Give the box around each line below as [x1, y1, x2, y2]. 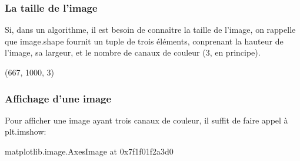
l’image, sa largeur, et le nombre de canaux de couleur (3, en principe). [5, 46, 261, 59]
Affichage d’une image [5, 91, 112, 105]
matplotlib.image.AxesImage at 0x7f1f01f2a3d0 [5, 145, 174, 157]
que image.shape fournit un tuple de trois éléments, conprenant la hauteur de [5, 35, 284, 47]
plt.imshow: [5, 125, 46, 138]
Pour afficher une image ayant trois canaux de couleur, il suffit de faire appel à [5, 114, 288, 126]
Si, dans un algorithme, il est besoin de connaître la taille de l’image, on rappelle [5, 23, 296, 36]
